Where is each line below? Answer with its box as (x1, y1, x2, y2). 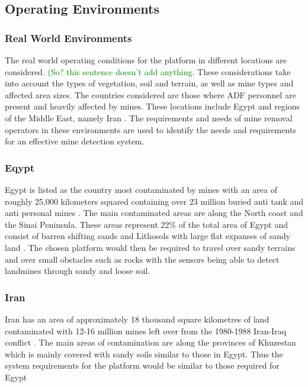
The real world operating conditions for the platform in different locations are (5, 54, 287, 66)
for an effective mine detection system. (5, 135, 145, 147)
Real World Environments (5, 30, 132, 45)
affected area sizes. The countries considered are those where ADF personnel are (5, 88, 296, 101)
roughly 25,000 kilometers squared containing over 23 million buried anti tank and (5, 195, 304, 207)
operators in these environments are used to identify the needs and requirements (5, 123, 296, 136)
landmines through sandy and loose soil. (5, 265, 150, 277)
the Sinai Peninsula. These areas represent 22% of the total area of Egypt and (5, 218, 288, 230)
